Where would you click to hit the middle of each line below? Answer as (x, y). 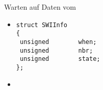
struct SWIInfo (42, 25)
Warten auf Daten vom (40, 7)
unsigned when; (58, 42)
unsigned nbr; (56, 50)
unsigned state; (60, 59)
